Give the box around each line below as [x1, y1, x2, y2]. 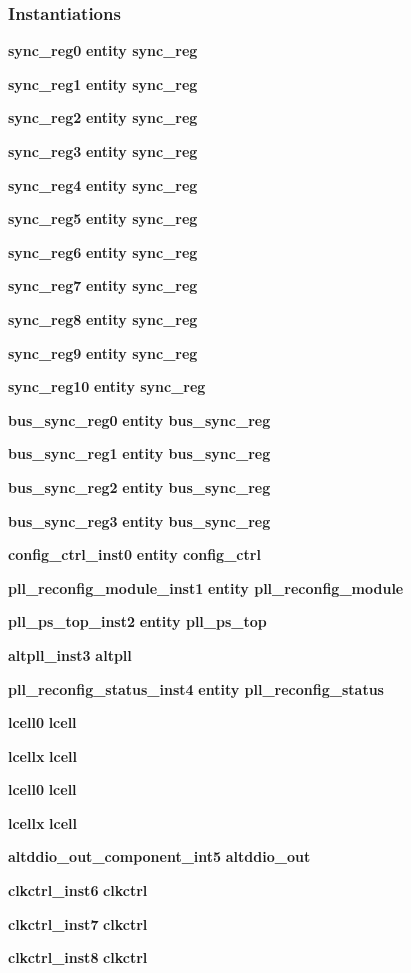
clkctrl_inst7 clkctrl [8, 913, 148, 934]
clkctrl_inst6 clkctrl [8, 880, 148, 901]
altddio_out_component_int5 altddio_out [8, 846, 311, 867]
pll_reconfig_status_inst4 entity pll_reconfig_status [8, 678, 384, 699]
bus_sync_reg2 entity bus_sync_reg [8, 476, 271, 497]
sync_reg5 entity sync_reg [8, 208, 198, 229]
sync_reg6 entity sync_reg [8, 241, 198, 262]
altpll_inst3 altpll [8, 644, 132, 665]
